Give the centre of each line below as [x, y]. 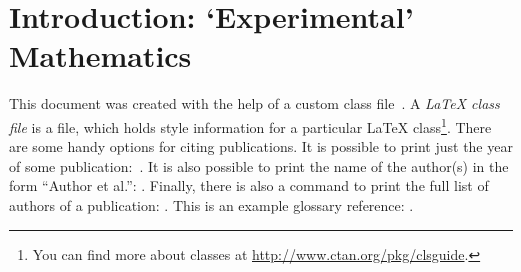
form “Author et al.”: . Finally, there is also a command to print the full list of [249, 185]
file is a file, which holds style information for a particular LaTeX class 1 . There [250, 125]
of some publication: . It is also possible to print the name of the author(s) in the [259, 165]
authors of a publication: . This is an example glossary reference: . [211, 204]
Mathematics [100, 55]
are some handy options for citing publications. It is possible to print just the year [261, 146]
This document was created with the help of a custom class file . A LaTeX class [254, 103]
